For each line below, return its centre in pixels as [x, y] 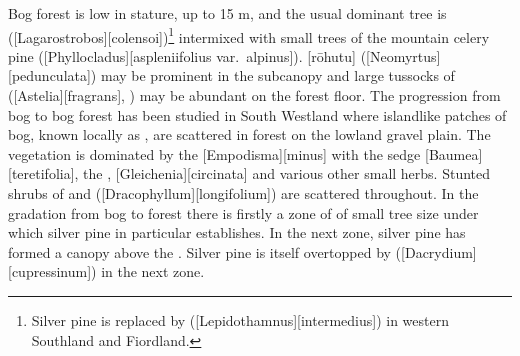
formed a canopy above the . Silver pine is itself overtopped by [199, 251]
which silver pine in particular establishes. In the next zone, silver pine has [237, 232]
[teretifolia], [43, 173]
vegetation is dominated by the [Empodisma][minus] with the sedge [214, 153]
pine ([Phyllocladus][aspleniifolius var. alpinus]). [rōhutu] [182, 55]
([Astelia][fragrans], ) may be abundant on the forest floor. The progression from [254, 95]
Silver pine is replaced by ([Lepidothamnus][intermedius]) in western [240, 319]
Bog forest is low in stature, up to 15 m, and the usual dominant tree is [227, 13]
